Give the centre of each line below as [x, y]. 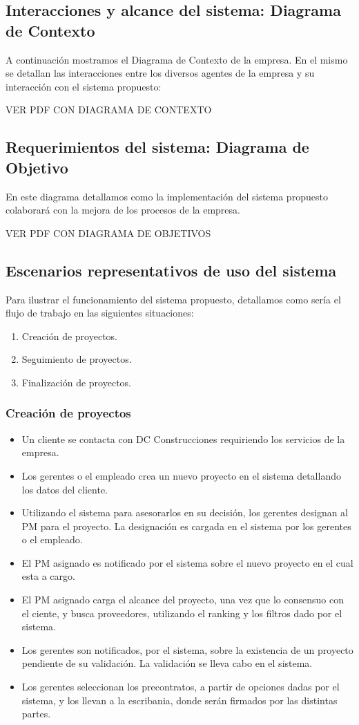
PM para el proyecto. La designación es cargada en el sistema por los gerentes [186, 526]
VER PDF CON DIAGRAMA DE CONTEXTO [109, 110]
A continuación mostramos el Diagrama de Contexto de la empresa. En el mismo [177, 59]
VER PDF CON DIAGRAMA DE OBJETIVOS [108, 233]
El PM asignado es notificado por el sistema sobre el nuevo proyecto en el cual [187, 562]
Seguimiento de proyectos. [77, 359]
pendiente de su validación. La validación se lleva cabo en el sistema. [167, 663]
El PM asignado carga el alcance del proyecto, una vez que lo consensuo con [183, 600]
